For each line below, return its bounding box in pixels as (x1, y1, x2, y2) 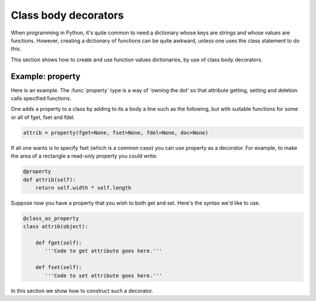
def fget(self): (35, 240, 82, 246)
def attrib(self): (23, 176, 76, 183)
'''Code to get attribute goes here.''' (44, 248, 162, 254)
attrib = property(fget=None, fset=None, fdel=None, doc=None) (23, 129, 209, 136)
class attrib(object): (23, 223, 88, 230)
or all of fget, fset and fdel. (11, 114, 75, 121)
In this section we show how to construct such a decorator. (11, 287, 153, 294)
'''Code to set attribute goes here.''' (44, 272, 162, 279)
